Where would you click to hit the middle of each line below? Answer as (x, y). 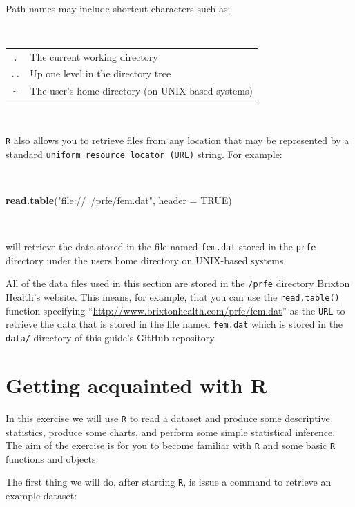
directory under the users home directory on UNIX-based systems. (146, 260)
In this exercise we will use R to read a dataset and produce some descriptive (168, 418)
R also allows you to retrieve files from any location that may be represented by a (177, 140)
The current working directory (94, 56)
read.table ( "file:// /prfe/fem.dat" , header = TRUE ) (119, 200)
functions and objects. (52, 458)
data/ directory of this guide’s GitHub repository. (111, 338)
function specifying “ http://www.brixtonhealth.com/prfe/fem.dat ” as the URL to (175, 310)
